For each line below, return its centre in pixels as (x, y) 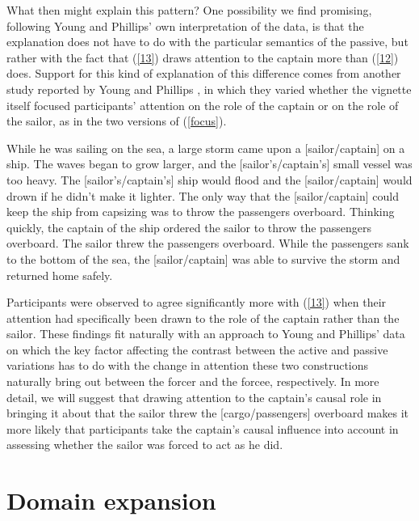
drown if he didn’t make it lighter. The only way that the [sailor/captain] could (203, 195)
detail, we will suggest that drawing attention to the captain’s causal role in (194, 397)
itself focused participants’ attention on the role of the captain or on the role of (203, 105)
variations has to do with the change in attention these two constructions (188, 365)
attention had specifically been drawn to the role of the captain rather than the (203, 318)
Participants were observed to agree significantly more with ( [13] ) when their (197, 302)
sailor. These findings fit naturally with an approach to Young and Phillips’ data (206, 334)
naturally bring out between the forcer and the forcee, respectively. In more (193, 381)
